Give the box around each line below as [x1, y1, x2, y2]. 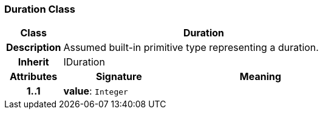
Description [6, 41, 61, 54]
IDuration [63, 56, 105, 69]
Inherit [18, 56, 49, 69]
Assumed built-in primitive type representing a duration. [63, 41, 319, 54]
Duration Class [4, 3, 75, 15]
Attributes [10, 70, 58, 83]
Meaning [239, 70, 282, 83]
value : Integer [63, 85, 128, 98]
